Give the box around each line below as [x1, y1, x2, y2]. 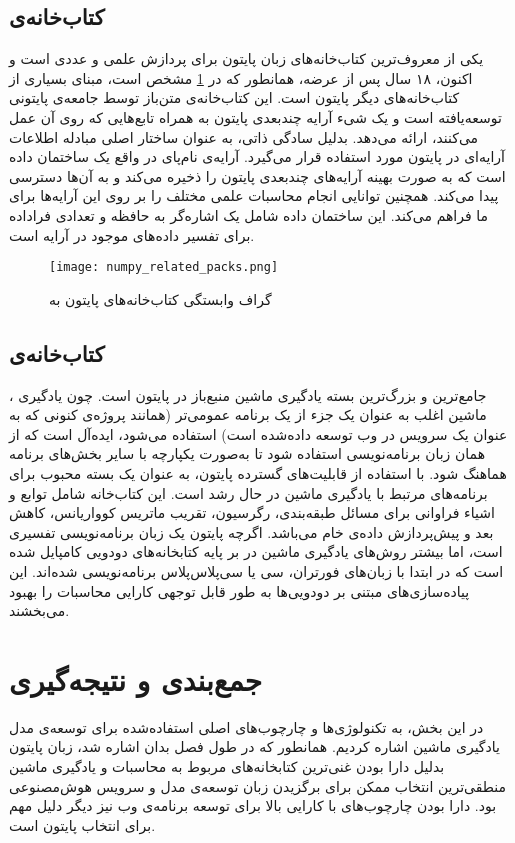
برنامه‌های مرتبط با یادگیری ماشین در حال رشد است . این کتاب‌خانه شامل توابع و [9, 482, 488, 503]
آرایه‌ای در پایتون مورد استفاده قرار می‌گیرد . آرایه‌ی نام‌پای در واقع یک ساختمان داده [9, 146, 505, 167]
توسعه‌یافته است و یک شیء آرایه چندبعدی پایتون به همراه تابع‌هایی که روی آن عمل [9, 106, 502, 127]
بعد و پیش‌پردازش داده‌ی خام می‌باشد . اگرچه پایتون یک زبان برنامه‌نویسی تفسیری [9, 521, 494, 542]
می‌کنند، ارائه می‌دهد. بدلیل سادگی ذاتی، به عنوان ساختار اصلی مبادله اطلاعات [9, 126, 479, 147]
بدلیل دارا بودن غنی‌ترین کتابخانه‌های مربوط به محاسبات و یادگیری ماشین [9, 756, 445, 777]
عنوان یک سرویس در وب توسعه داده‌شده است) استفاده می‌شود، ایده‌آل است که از [9, 423, 508, 444]
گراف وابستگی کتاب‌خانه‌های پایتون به [49, 288, 272, 309]
